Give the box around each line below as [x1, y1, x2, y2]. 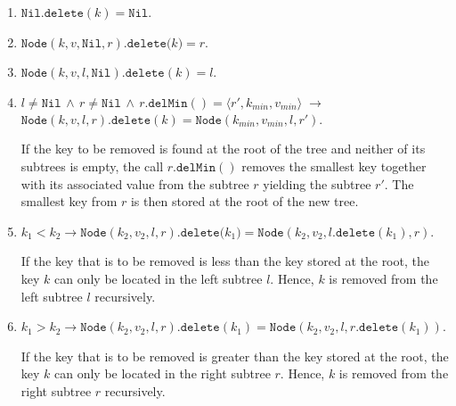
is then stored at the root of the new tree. [130, 192, 359, 211]
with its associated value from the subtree [20, 174, 249, 193]
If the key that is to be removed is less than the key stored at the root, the [20, 252, 429, 270]
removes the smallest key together [241, 156, 427, 175]
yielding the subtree [263, 174, 371, 193]
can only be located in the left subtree [54, 269, 263, 287]
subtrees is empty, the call [20, 156, 164, 175]
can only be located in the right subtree [54, 364, 271, 383]
